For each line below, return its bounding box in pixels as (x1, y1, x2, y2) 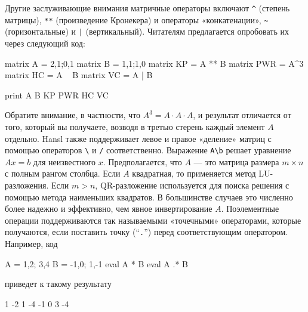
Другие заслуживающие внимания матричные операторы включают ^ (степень (5, 2, 290, 14)
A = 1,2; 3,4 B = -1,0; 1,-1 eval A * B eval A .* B (5, 257, 188, 270)
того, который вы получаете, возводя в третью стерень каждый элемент (5, 120, 265, 132)
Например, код (5, 237, 58, 249)
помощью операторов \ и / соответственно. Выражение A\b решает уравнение (5, 144, 291, 156)
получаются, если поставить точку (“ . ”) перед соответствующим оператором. (5, 225, 288, 238)
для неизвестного (33, 155, 96, 168)
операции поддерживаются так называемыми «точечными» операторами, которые (5, 214, 301, 226)
